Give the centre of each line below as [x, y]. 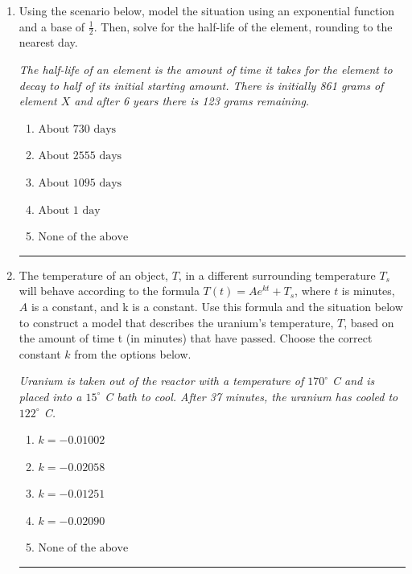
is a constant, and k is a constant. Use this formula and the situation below [217, 306]
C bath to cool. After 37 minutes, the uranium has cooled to [251, 396]
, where [313, 291]
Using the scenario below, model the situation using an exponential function [207, 10]
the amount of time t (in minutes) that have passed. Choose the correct [196, 338]
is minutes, [368, 291]
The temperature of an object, [93, 275]
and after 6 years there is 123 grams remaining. [192, 101]
